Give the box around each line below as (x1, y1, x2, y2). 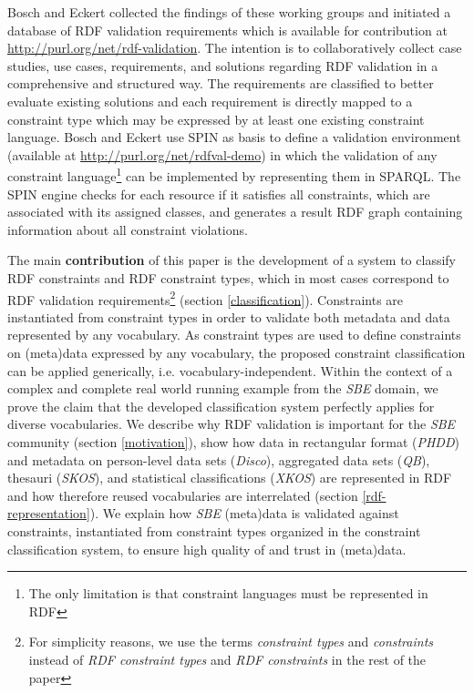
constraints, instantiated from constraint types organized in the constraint (7, 521, 421, 540)
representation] (7, 504, 90, 523)
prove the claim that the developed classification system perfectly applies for (7, 396, 435, 415)
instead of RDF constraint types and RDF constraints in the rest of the (28, 649, 427, 668)
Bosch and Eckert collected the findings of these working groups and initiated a (7, 3, 451, 21)
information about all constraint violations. (7, 219, 248, 239)
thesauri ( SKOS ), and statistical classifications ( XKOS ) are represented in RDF (7, 468, 452, 487)
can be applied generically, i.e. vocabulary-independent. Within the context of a (7, 361, 453, 380)
